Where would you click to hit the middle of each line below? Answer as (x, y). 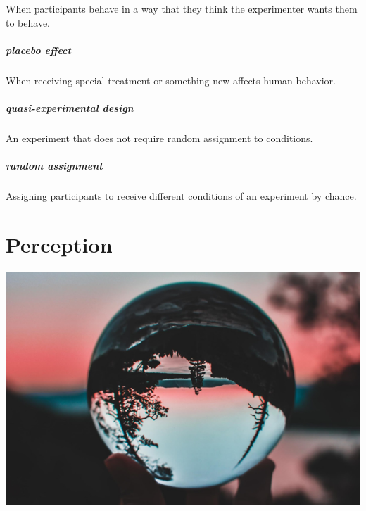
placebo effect (38, 50)
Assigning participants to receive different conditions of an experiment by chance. (181, 196)
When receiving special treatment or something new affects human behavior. (171, 80)
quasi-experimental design (70, 107)
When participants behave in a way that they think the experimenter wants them (182, 8)
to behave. (28, 22)
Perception (59, 244)
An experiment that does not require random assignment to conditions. (159, 138)
